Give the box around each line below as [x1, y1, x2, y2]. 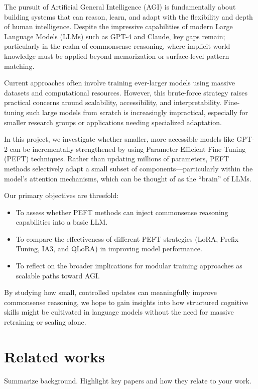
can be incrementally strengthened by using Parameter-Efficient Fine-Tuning [10, 143, 246, 154]
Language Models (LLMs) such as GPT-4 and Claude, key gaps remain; [4, 31, 225, 41]
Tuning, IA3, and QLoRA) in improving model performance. [16, 243, 202, 254]
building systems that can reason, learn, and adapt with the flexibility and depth [4, 11, 253, 22]
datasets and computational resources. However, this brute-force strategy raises [4, 87, 248, 98]
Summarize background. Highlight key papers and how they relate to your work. [4, 375, 251, 385]
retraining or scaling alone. [4, 317, 86, 327]
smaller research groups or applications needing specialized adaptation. [4, 117, 222, 127]
